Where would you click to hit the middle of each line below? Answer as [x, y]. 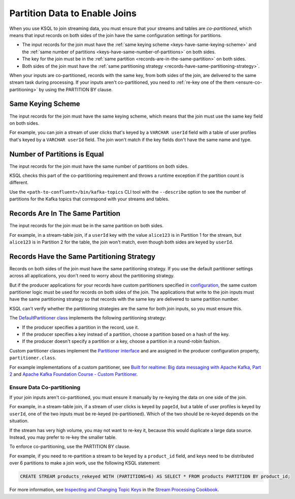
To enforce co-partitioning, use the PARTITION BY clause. [70, 447]
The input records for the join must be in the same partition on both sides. [86, 226]
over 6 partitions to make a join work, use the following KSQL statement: [85, 463]
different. [19, 183]
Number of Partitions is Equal [57, 154]
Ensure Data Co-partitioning [45, 387]
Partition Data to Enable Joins [73, 13]
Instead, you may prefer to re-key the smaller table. [63, 437]
